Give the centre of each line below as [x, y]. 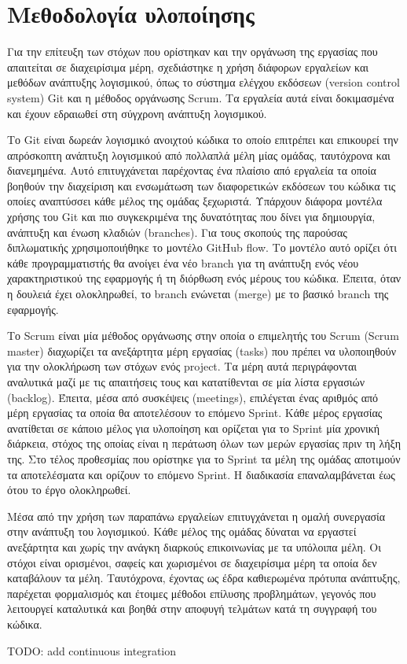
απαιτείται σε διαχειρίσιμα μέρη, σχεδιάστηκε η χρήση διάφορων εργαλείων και [188, 66]
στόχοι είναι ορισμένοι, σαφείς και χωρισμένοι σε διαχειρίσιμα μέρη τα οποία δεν [192, 562]
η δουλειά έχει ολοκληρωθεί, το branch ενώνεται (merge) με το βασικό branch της [198, 294]
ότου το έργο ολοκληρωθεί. [69, 490]
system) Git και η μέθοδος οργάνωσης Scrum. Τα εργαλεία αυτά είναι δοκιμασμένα [201, 97]
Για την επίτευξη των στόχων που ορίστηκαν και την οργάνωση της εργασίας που [192, 52]
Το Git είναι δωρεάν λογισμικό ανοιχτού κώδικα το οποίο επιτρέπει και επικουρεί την [203, 140]
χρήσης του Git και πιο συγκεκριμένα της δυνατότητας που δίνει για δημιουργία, [191, 217]
